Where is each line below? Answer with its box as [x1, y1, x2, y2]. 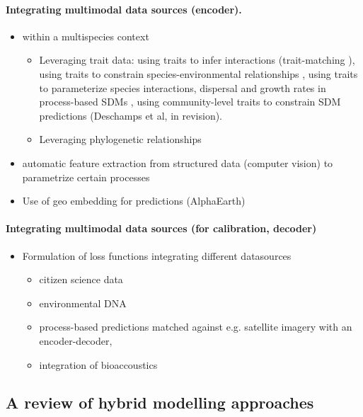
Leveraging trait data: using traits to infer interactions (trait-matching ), [39, 52, 355, 67]
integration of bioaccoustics [39, 357, 158, 372]
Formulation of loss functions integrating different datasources [22, 248, 292, 263]
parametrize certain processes [22, 169, 150, 184]
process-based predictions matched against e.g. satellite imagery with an [39, 319, 352, 334]
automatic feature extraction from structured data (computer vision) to [22, 155, 333, 170]
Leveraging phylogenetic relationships [39, 132, 202, 147]
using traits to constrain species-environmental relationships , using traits [39, 66, 358, 81]
